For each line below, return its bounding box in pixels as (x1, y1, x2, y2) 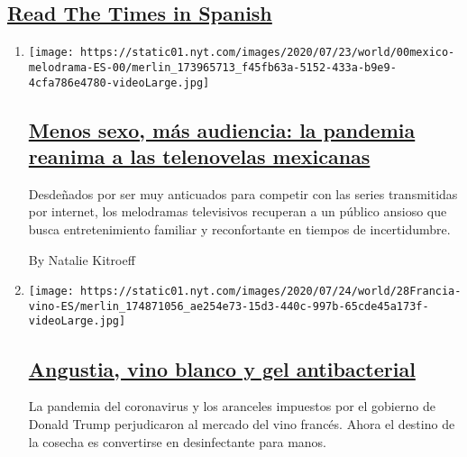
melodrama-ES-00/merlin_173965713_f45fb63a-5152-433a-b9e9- (28, 60, 397, 74)
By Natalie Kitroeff (28, 250, 135, 269)
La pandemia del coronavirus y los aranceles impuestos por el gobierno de (28, 397, 435, 416)
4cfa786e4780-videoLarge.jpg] (28, 76, 210, 89)
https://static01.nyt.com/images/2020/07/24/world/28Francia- (80, 285, 462, 298)
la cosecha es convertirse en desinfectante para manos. (28, 432, 327, 451)
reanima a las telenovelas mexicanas (28, 142, 371, 169)
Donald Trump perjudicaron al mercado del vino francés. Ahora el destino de (28, 414, 455, 433)
